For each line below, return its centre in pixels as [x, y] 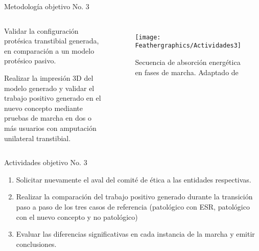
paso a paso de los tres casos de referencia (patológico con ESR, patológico [133, 206]
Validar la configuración [41, 30]
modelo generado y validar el [49, 88]
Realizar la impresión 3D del [49, 77]
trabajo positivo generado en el [53, 98]
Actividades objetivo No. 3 [46, 162]
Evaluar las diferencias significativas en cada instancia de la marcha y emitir [135, 234]
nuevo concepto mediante [43, 108]
